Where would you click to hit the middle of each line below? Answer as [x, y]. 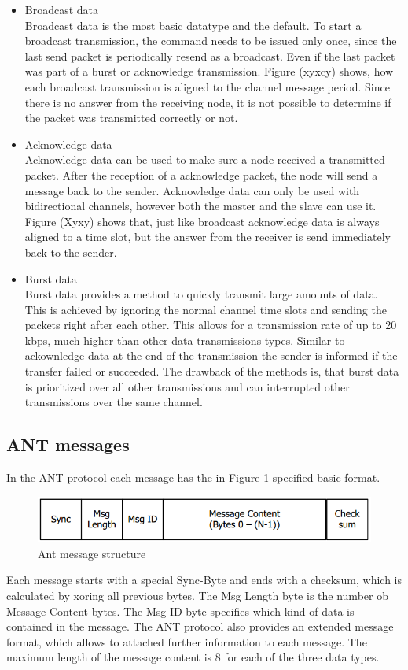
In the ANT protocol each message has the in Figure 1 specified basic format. [193, 478]
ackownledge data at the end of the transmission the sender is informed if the [211, 355]
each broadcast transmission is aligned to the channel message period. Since [207, 86]
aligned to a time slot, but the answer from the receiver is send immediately [208, 237]
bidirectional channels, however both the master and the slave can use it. [200, 206]
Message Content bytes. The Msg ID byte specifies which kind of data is [180, 611]
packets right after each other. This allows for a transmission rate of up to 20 [211, 325]
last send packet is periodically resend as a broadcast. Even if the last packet [210, 56]
